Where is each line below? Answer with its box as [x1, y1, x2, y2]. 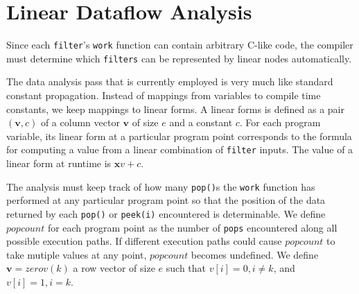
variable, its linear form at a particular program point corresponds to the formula [6, 128, 352, 143]
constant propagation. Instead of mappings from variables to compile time [6, 88, 321, 103]
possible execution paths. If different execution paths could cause [6, 234, 282, 248]
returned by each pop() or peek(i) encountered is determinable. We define [6, 206, 326, 220]
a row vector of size [73, 261, 155, 275]
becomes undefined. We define [191, 247, 319, 261]
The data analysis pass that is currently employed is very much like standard [6, 74, 333, 89]
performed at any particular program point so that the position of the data [6, 193, 326, 207]
